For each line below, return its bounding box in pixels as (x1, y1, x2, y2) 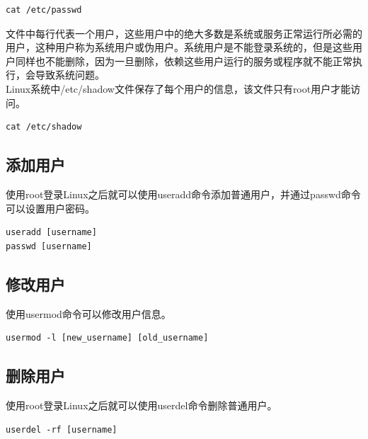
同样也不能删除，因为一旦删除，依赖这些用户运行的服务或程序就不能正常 (15, 53, 352, 68)
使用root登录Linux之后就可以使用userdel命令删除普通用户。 (6, 397, 277, 412)
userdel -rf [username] (6, 424, 117, 435)
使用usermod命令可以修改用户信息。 (6, 306, 171, 321)
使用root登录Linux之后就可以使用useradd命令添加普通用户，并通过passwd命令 (6, 186, 361, 201)
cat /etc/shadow (6, 122, 82, 132)
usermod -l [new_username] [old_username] (6, 333, 209, 343)
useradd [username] (6, 227, 97, 238)
